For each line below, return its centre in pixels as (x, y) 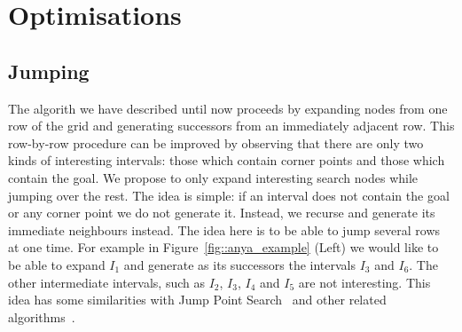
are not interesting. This (364, 282)
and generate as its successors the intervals (240, 264)
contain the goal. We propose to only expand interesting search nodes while (213, 177)
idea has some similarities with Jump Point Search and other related (197, 300)
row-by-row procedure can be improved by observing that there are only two (216, 142)
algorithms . (42, 316)
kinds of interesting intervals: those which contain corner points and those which (227, 160)
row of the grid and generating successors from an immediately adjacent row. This (231, 126)
